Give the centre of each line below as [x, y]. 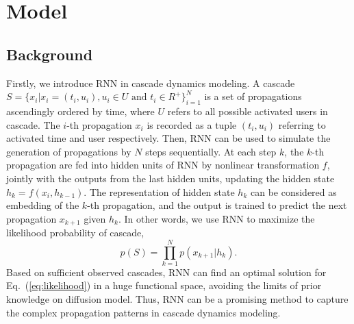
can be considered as [293, 191]
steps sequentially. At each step [211, 151]
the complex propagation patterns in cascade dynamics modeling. [143, 312]
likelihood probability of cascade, [75, 233]
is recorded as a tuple [192, 124]
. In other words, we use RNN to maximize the [216, 218]
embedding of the [43, 205]
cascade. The [33, 124]
